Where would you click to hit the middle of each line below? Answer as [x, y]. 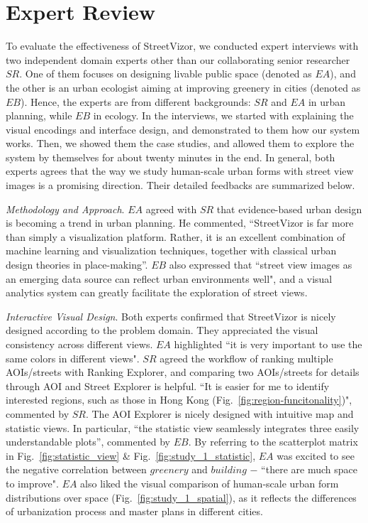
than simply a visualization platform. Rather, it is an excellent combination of [175, 236]
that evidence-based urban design [289, 209]
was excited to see [316, 455]
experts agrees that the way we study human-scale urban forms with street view [180, 171]
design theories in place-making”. [77, 265]
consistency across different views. [79, 344]
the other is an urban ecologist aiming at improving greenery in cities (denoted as [183, 87]
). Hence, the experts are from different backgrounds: [135, 101]
